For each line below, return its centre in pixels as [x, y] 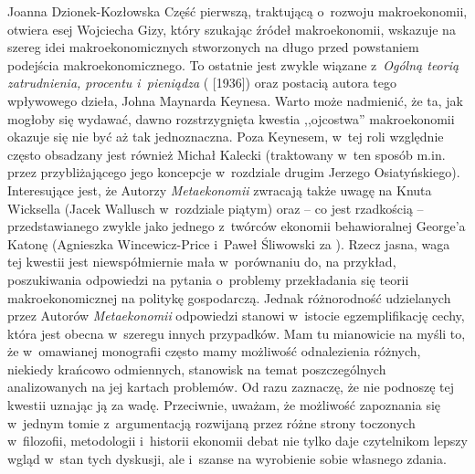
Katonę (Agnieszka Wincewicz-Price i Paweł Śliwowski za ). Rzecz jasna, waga [229, 243]
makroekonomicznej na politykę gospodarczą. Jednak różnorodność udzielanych [229, 297]
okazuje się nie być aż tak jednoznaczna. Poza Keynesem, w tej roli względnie [226, 137]
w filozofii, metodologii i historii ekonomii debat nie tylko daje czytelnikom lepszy [237, 441]
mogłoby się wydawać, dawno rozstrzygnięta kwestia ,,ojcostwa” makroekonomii [231, 118]
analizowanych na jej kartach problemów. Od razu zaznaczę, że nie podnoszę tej [231, 387]
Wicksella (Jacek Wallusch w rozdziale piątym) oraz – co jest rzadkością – [216, 208]
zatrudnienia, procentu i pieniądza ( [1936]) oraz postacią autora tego [202, 83]
